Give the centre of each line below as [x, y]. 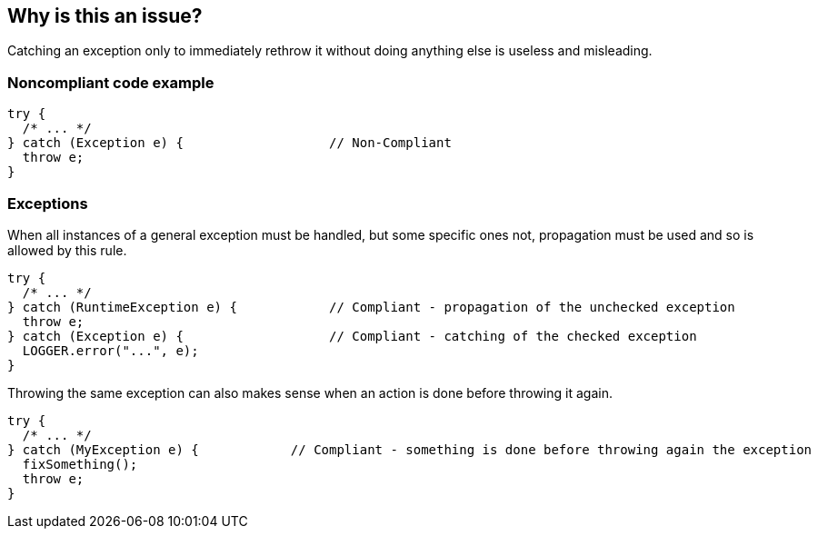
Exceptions [48, 203]
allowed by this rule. [67, 250]
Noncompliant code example [111, 82]
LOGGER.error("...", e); [110, 350]
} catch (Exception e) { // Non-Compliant [229, 143]
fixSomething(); [80, 464]
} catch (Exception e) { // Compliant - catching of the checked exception [352, 336]
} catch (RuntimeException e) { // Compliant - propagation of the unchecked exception [371, 307]
